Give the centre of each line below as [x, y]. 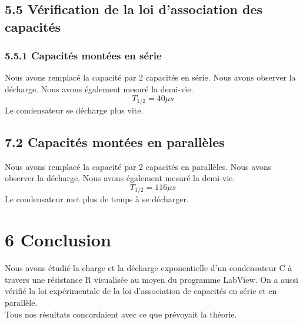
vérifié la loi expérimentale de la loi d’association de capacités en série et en [141, 291]
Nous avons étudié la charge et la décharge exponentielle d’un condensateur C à [149, 268]
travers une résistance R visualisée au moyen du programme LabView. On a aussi [151, 279]
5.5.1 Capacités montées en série [83, 56]
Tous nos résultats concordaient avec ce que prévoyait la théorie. [121, 314]
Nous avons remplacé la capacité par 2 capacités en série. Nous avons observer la [150, 77]
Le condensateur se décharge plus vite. [74, 110]
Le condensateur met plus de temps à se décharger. [97, 199]
